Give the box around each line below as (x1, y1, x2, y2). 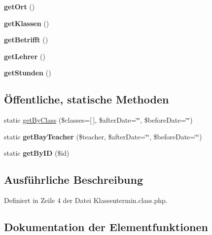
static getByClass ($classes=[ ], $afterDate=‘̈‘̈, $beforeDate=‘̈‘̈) (4, 115, 193, 125)
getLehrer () (4, 51, 45, 61)
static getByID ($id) (4, 148, 70, 158)
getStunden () (4, 67, 51, 78)
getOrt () (4, 1, 35, 11)
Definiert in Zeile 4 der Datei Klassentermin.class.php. (4, 195, 168, 205)
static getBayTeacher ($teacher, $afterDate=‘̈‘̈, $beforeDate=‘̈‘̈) (4, 131, 202, 141)
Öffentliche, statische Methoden (4, 92, 169, 107)
